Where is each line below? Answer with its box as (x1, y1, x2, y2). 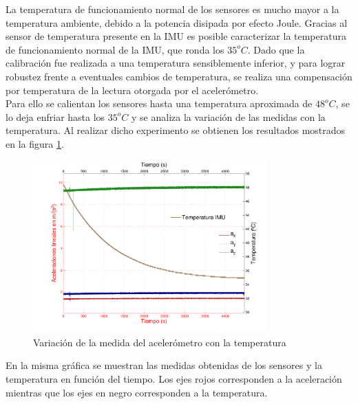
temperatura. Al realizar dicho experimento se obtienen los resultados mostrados (6, 123, 346, 137)
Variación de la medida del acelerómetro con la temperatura (33, 335, 286, 349)
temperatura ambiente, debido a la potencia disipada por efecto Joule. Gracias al (6, 15, 348, 30)
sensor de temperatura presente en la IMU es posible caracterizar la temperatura (6, 29, 346, 43)
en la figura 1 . (6, 136, 64, 150)
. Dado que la (247, 42, 305, 56)
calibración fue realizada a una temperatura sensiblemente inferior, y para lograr (6, 56, 346, 70)
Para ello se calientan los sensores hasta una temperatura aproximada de (6, 96, 313, 111)
